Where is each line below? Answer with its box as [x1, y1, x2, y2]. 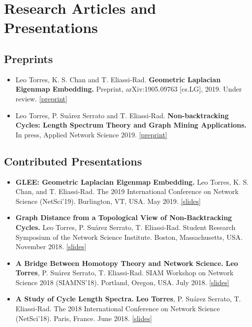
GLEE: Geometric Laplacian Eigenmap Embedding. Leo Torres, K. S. [15, 176, 249, 187]
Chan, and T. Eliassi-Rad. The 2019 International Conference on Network [15, 186, 239, 196]
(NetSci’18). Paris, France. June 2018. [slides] [15, 313, 152, 323]
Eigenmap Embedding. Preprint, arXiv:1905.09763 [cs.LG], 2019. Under [15, 84, 242, 94]
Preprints [4, 51, 53, 66]
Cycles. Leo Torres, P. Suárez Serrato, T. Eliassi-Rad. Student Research [15, 222, 236, 232]
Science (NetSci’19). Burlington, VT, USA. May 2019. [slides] [15, 196, 201, 206]
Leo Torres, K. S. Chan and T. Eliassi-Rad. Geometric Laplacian [15, 74, 221, 84]
